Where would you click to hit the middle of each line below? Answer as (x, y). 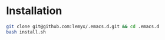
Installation (34, 11)
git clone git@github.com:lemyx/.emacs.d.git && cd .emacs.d (83, 26)
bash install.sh (26, 32)
